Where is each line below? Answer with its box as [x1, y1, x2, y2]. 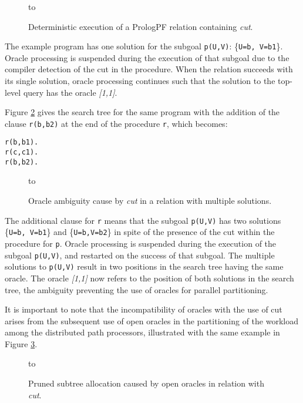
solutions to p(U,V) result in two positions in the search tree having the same [5, 260, 284, 273]
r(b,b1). [5, 138, 39, 147]
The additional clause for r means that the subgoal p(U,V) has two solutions [5, 214, 281, 226]
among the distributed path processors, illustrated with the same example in [5, 326, 280, 338]
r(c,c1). [5, 148, 39, 157]
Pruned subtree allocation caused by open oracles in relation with [28, 377, 264, 389]
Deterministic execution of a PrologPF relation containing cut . [28, 20, 253, 32]
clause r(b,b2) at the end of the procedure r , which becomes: [5, 117, 228, 129]
